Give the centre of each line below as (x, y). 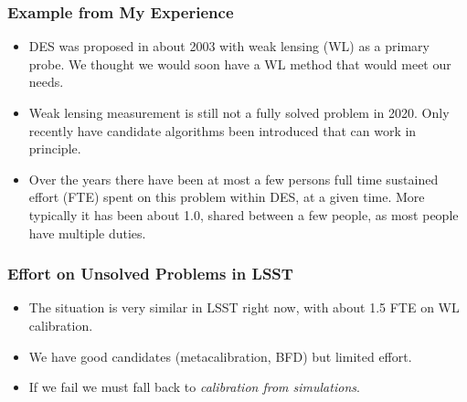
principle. (55, 148)
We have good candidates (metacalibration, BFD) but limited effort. (220, 356)
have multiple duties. (87, 233)
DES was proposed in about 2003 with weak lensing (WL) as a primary (229, 46)
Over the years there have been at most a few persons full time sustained (233, 179)
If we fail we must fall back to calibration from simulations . (194, 387)
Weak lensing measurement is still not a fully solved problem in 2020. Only (239, 112)
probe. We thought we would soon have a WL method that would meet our (240, 63)
